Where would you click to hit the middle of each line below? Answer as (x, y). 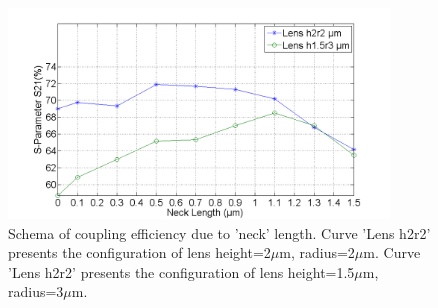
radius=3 (36, 291)
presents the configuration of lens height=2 (139, 252)
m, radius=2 (317, 252)
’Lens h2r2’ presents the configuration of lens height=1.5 (181, 271)
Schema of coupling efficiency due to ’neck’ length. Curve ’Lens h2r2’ (219, 232)
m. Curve (392, 252)
